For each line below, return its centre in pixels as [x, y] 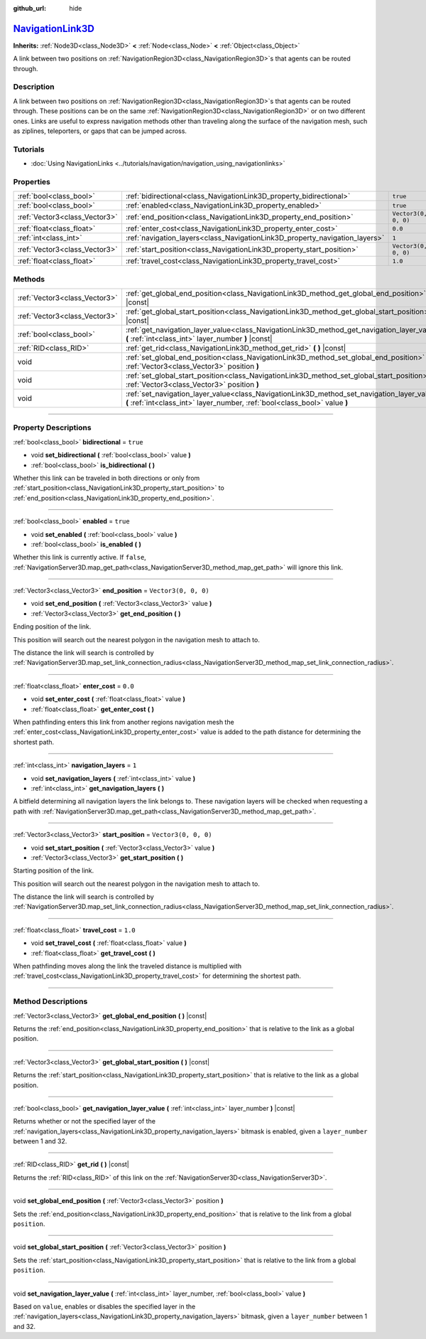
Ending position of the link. [52, 626]
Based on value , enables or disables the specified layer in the [104, 1306]
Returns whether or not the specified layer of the [84, 1121]
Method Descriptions [50, 1001]
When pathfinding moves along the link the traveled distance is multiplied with [127, 966]
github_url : [29, 8]
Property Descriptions [52, 428]
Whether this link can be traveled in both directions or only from [106, 478]
